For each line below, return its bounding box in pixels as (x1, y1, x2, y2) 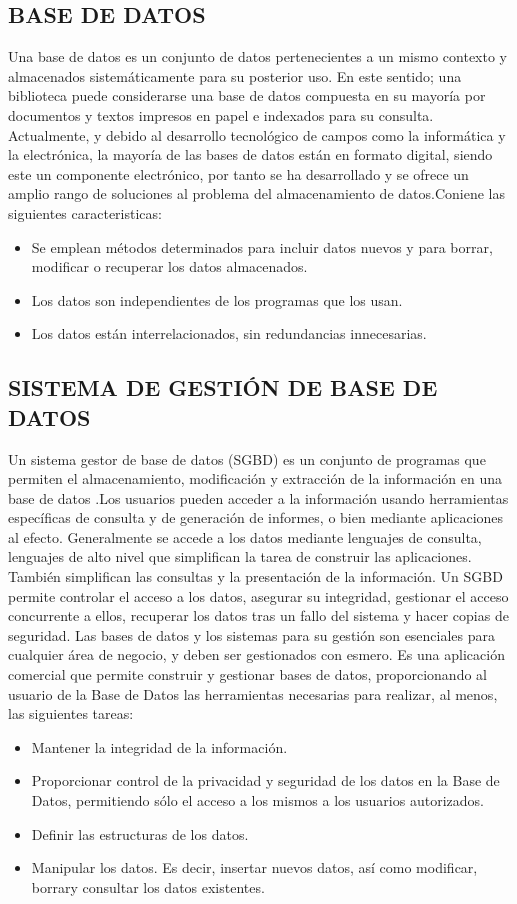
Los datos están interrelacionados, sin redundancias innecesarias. (31, 323, 427, 344)
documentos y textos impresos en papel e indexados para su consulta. (8, 104, 434, 125)
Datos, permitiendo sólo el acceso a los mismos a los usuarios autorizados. (31, 790, 484, 811)
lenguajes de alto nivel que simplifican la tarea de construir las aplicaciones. (8, 546, 472, 567)
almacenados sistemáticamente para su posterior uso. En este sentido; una (8, 65, 462, 86)
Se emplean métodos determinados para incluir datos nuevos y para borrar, (31, 236, 493, 257)
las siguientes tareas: (8, 703, 134, 724)
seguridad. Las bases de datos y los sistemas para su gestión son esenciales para (8, 624, 496, 645)
